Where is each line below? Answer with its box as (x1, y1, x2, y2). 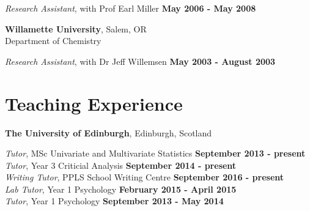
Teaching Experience (5, 91, 183, 116)
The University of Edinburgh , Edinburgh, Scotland (5, 126, 212, 139)
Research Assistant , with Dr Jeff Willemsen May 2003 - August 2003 (5, 54, 276, 67)
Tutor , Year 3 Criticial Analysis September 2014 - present (5, 158, 237, 171)
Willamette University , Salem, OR (5, 22, 147, 35)
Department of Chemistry (5, 34, 101, 47)
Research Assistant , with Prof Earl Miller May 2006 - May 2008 (5, 2, 256, 14)
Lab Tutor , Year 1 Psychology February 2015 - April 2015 (5, 182, 237, 195)
